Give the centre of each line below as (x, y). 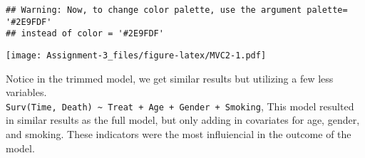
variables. (26, 92)
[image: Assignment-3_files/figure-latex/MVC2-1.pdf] (136, 55)
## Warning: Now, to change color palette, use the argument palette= (177, 10)
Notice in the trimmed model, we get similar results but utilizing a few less (170, 78)
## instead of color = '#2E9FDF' (85, 34)
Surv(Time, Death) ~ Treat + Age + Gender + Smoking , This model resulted (180, 106)
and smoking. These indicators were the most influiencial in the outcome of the (179, 134)
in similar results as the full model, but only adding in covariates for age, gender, (183, 120)
